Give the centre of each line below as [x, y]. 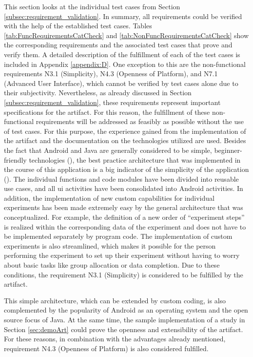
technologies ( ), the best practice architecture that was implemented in [135, 159]
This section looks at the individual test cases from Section [92, 6]
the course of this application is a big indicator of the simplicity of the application [126, 169]
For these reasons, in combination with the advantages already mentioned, [115, 339]
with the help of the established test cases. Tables [78, 26]
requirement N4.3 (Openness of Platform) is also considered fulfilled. [106, 348]
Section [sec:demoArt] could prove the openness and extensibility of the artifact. [124, 329]
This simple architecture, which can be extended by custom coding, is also [115, 300]
